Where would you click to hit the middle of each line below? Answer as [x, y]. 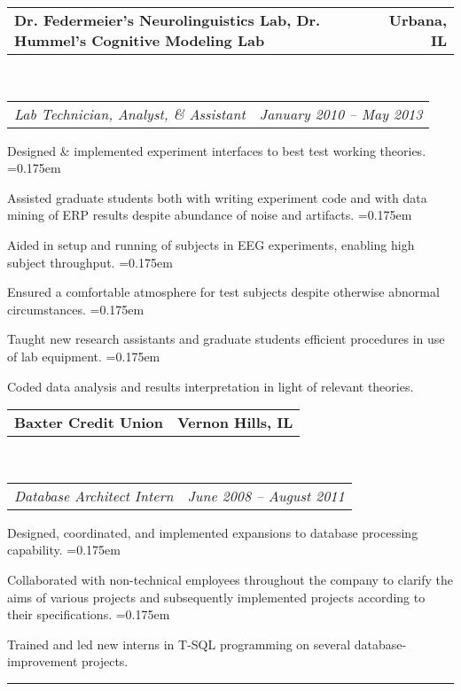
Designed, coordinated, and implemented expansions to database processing [213, 532]
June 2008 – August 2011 [266, 495]
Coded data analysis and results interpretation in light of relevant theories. [211, 386]
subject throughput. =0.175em [90, 262]
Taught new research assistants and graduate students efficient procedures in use [226, 339]
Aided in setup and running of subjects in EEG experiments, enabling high [211, 244]
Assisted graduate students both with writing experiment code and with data [217, 197]
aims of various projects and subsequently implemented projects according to [216, 597]
